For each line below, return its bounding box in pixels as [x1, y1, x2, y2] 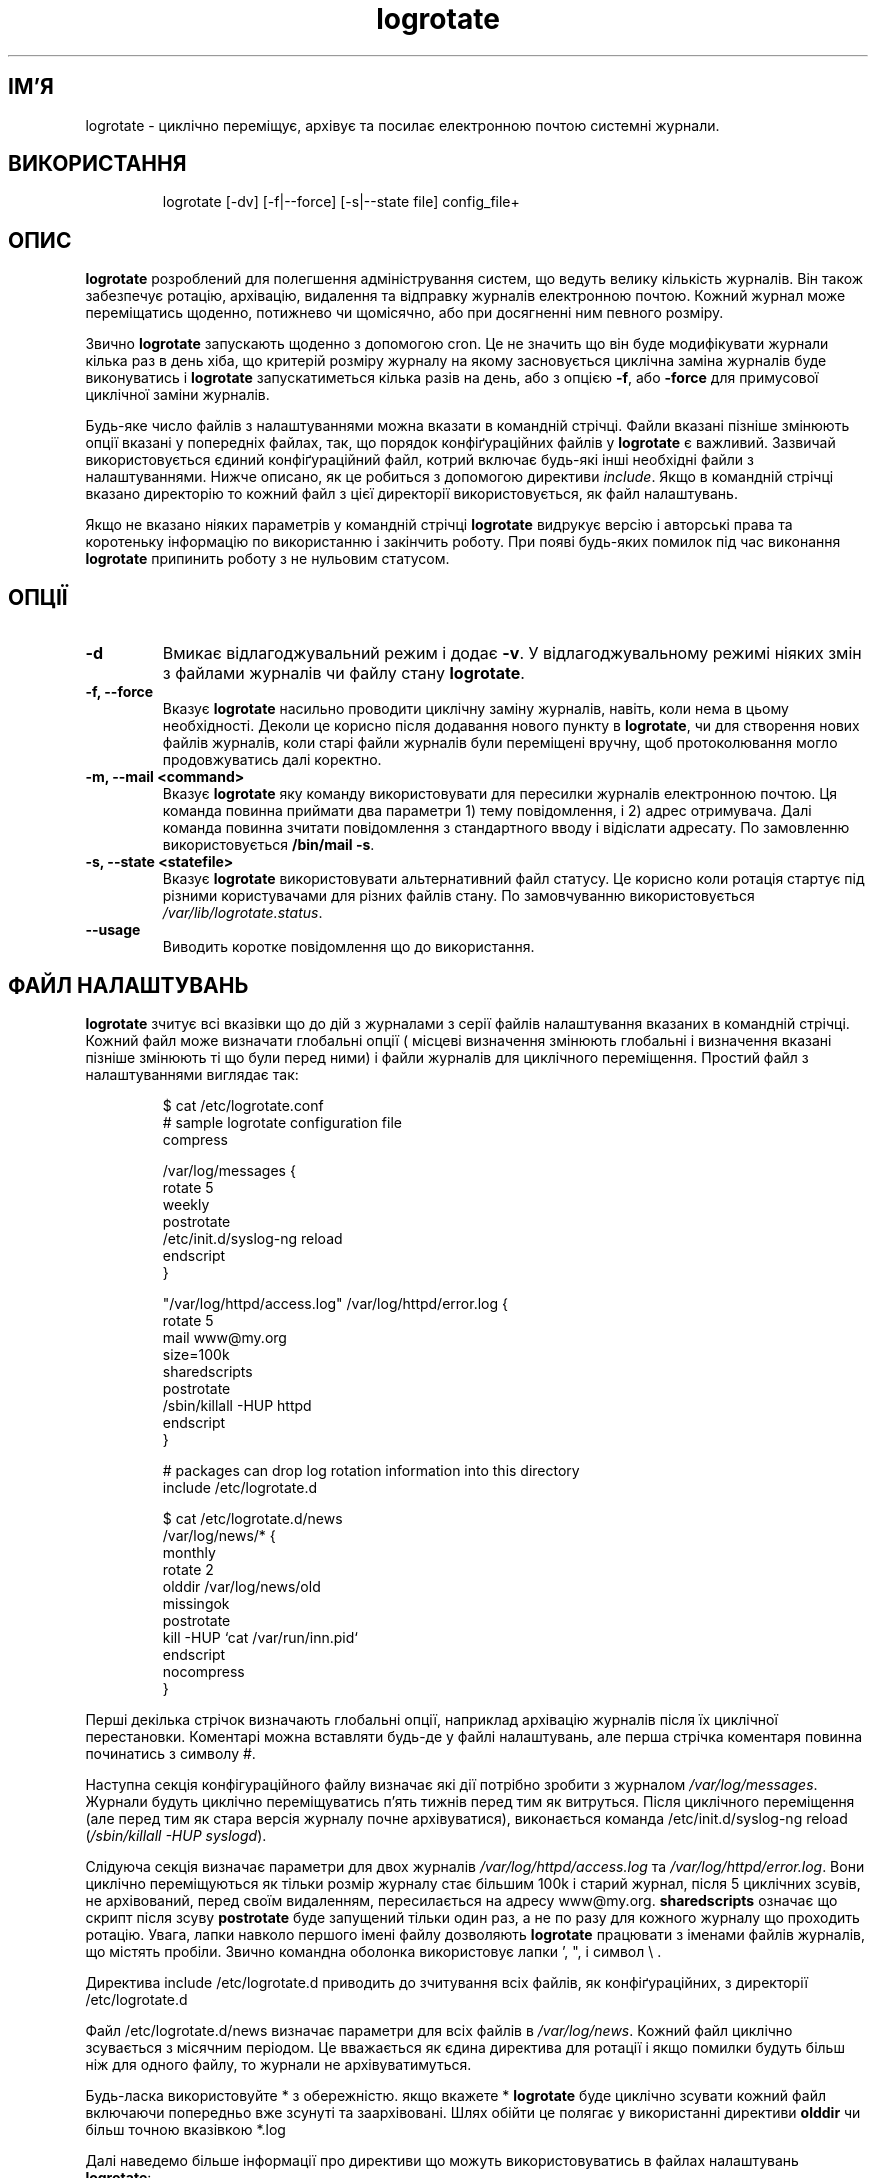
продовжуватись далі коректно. [162, 751, 382, 769]
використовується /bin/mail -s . [162, 836, 375, 854]
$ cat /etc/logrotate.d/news [162, 1509, 343, 1527]
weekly [162, 1195, 210, 1213]
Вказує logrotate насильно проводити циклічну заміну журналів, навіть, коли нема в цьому [162, 700, 789, 718]
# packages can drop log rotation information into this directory [162, 1461, 580, 1479]
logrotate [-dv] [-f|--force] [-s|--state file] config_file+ [162, 193, 520, 211]
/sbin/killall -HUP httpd [162, 1396, 312, 1414]
